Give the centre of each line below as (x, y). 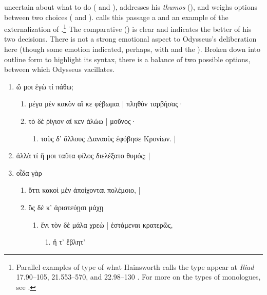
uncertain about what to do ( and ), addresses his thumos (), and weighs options (131, 7)
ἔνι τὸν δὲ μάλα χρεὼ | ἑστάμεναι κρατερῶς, (107, 224)
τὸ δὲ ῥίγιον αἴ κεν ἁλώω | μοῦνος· (82, 121)
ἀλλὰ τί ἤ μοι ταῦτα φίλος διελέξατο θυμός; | (83, 155)
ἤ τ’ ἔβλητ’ (69, 242)
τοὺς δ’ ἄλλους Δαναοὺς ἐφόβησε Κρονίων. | (108, 138)
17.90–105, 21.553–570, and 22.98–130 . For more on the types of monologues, (138, 277)
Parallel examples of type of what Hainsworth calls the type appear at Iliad (135, 266)
